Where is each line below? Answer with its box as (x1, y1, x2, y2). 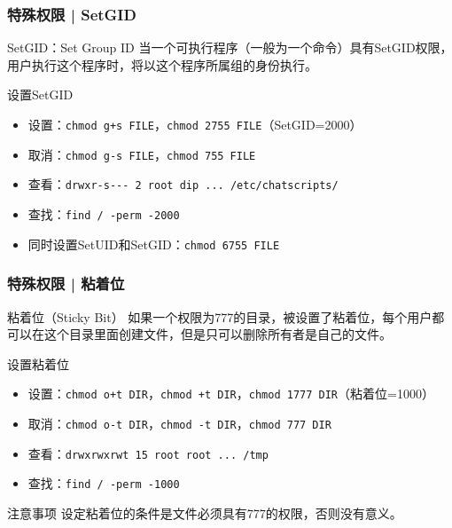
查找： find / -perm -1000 (27, 474, 180, 493)
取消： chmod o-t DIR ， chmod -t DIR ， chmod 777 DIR (27, 414, 331, 432)
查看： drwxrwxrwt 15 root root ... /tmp (27, 444, 269, 462)
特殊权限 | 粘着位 (7, 272, 125, 295)
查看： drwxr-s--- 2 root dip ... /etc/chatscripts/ (27, 175, 339, 193)
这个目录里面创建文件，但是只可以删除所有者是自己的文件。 (43, 325, 392, 343)
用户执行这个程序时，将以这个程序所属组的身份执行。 (7, 55, 317, 74)
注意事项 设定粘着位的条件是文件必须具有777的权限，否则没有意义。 (7, 503, 402, 522)
